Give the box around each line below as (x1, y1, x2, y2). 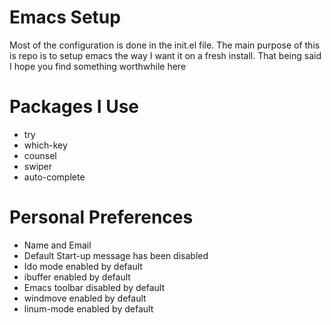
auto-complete (23, 171, 86, 183)
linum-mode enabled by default (23, 302, 154, 315)
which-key (23, 139, 68, 151)
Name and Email (23, 239, 92, 251)
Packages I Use (9, 96, 140, 118)
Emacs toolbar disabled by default (23, 281, 166, 293)
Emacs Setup (9, 6, 121, 29)
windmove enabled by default (23, 292, 147, 304)
